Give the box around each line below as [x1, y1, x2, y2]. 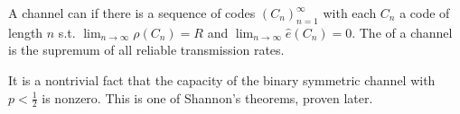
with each [323, 4, 377, 22]
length [8, 22, 43, 41]
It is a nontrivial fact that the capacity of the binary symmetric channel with [8, 70, 436, 89]
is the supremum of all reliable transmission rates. [8, 40, 285, 59]
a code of [399, 4, 450, 22]
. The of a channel [352, 22, 453, 41]
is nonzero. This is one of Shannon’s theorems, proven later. [42, 88, 373, 107]
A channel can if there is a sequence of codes [8, 4, 256, 22]
